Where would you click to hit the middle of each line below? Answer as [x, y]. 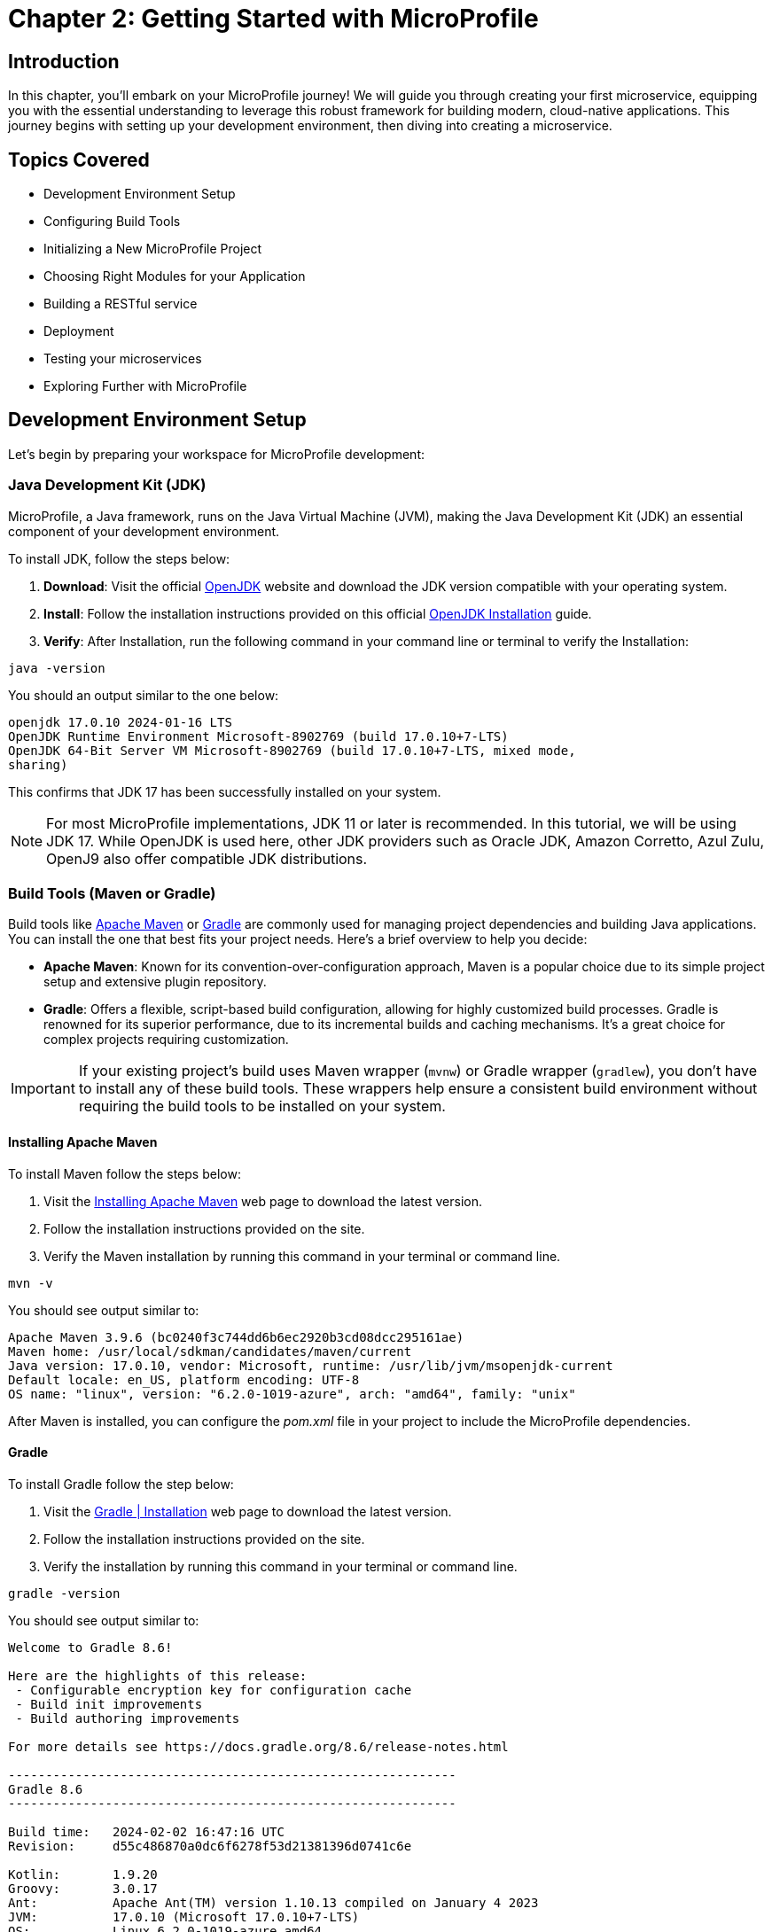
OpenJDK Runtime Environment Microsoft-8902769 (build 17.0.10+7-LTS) [258, 736]
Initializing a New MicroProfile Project [153, 249]
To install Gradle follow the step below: [121, 1484]
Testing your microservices [123, 359]
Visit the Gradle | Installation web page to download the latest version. [248, 1511]
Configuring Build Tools [112, 222]
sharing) [38, 764]
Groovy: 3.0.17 [83, 1888]
